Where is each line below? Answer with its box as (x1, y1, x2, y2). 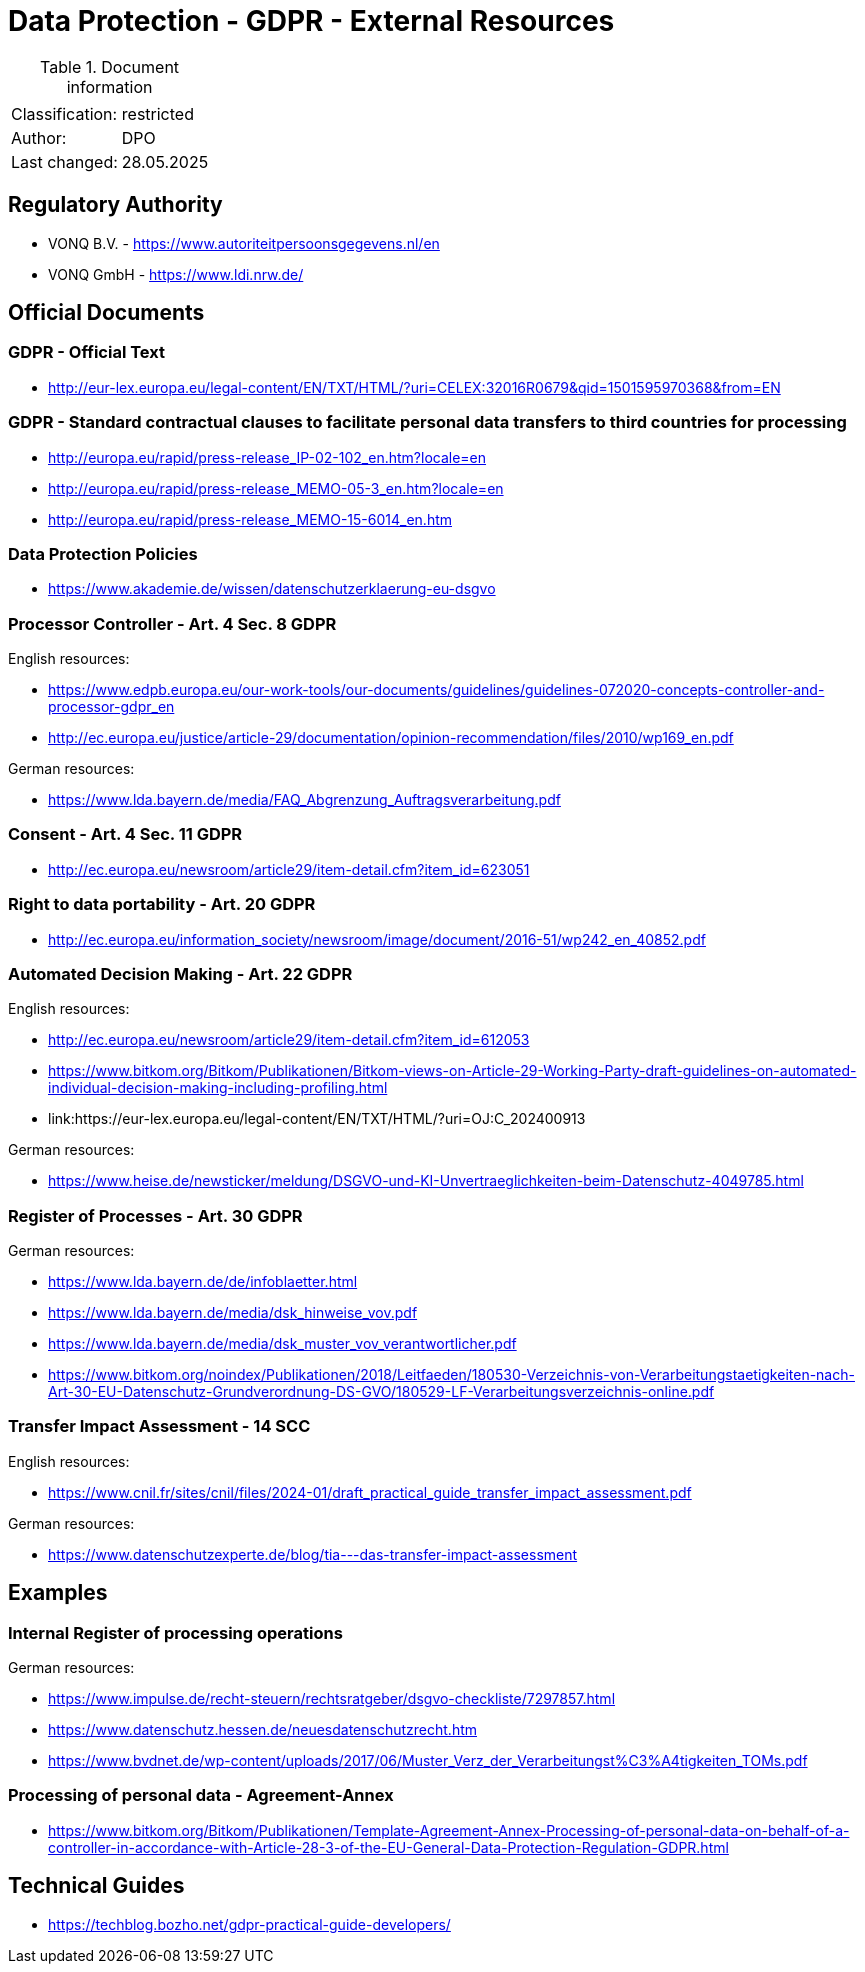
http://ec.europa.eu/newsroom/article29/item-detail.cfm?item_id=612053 (48, 1031, 530, 1049)
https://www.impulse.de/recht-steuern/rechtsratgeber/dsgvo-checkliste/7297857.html (48, 1690, 616, 1708)
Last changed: (11, 151, 118, 172)
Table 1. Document (40, 56, 180, 77)
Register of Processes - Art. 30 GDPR (8, 1205, 303, 1226)
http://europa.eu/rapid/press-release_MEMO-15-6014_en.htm (48, 510, 453, 528)
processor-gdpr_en (48, 698, 175, 716)
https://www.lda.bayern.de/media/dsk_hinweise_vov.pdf (48, 1304, 418, 1322)
